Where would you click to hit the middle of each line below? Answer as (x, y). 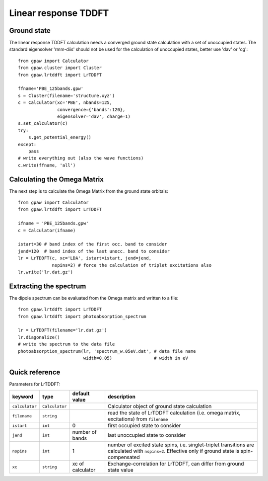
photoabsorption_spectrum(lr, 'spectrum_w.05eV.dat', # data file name (107, 351)
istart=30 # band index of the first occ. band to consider (93, 244)
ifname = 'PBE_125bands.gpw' (53, 223)
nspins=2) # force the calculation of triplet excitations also (132, 265)
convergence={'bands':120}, (91, 110)
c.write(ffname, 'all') (47, 165)
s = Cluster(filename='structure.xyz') (67, 95)
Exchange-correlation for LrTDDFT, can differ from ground (176, 464)
